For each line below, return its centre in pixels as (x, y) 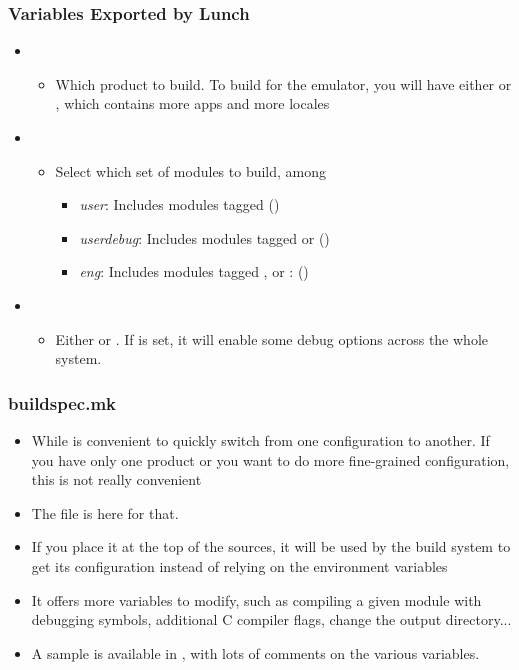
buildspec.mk (62, 402)
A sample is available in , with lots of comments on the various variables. (255, 652)
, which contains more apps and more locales (192, 103)
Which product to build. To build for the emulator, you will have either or (283, 83)
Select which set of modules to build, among (191, 170)
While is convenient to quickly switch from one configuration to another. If (260, 439)
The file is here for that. (105, 512)
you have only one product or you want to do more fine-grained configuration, (270, 459)
